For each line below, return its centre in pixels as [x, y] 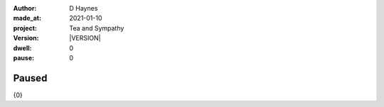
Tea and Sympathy [97, 28]
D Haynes [84, 8]
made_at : [27, 18]
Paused [30, 78]
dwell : [22, 48]
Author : [25, 8]
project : [25, 28]
